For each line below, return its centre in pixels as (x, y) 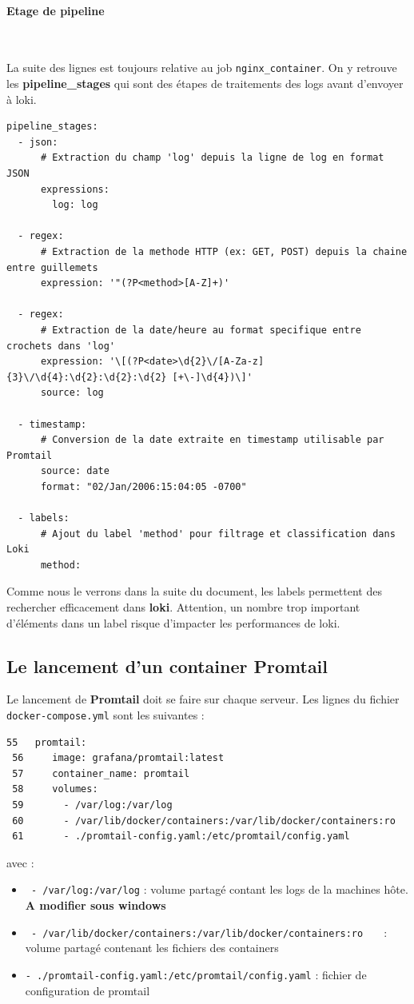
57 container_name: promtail (101, 773)
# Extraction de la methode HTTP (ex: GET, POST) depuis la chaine (224, 251)
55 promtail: (47, 742)
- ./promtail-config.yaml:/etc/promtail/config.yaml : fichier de (196, 974)
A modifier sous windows (96, 905)
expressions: (75, 189)
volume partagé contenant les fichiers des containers (152, 948)
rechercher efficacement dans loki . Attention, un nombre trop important (183, 607)
